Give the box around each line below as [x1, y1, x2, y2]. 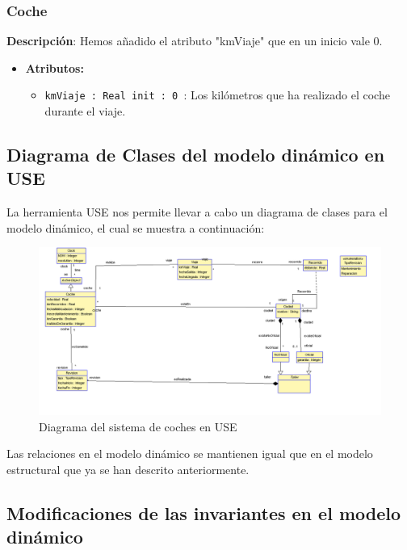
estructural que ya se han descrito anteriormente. [6, 461, 250, 478]
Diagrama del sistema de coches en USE [39, 418, 237, 435]
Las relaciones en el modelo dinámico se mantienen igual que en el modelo [6, 445, 373, 462]
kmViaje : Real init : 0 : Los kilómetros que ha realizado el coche [44, 86, 390, 103]
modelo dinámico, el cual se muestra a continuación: [6, 219, 265, 236]
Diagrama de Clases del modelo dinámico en [6, 142, 385, 167]
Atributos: [25, 59, 84, 76]
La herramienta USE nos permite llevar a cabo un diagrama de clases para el [6, 204, 388, 220]
